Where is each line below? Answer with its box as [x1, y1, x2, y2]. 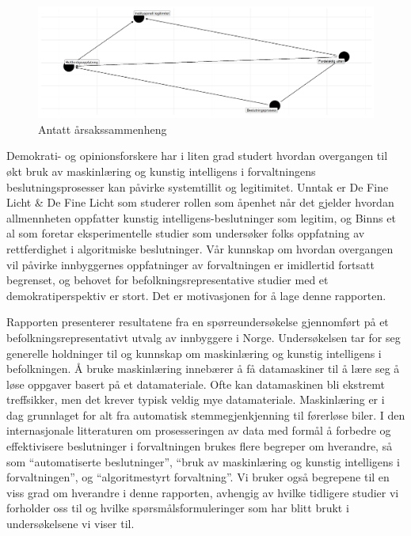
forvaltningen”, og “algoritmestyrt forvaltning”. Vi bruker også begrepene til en [6, 469, 390, 485]
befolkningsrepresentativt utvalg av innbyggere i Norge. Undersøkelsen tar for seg [6, 329, 401, 345]
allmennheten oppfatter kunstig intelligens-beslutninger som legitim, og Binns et [6, 209, 396, 226]
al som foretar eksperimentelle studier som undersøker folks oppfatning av [6, 225, 365, 241]
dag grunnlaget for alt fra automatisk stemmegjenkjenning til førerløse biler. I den [6, 406, 405, 423]
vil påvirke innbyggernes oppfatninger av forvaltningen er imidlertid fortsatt [6, 256, 375, 272]
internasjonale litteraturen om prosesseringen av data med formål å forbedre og [6, 422, 391, 439]
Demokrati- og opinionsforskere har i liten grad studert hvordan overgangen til [6, 147, 388, 164]
